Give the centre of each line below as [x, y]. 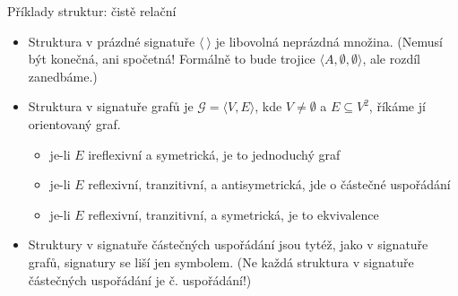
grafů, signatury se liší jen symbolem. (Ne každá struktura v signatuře [221, 261]
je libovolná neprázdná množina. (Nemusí [329, 41]
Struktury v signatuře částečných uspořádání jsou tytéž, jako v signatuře [228, 244]
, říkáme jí [397, 106]
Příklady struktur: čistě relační [92, 11]
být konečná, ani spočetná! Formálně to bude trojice [172, 59]
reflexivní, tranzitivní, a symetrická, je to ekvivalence [233, 214]
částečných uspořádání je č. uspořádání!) [140, 279]
